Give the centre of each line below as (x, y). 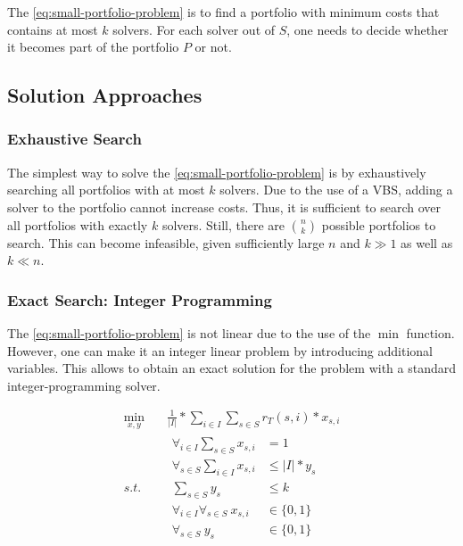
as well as (427, 242)
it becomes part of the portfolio (93, 47)
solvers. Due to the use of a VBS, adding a (336, 190)
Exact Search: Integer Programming (140, 299)
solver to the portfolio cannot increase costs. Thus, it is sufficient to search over (224, 207)
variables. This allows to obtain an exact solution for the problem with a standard (232, 368)
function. (430, 332)
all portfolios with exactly (78, 224)
